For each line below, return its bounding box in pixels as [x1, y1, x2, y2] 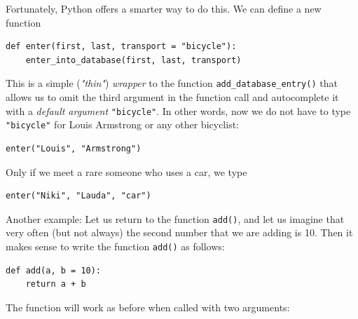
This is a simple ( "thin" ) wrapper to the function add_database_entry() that [6, 76, 338, 90]
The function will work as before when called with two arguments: [6, 299, 290, 314]
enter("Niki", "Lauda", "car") [6, 191, 151, 201]
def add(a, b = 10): [6, 265, 102, 276]
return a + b [25, 279, 86, 290]
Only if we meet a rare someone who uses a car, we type [6, 164, 247, 179]
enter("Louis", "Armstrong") [6, 143, 142, 154]
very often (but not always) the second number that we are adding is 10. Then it [6, 225, 353, 240]
